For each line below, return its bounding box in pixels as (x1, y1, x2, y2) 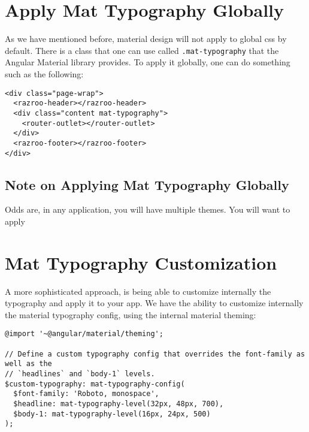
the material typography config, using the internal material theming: (5, 308, 256, 321)
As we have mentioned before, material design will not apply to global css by (5, 32, 287, 45)
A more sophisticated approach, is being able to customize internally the (5, 285, 271, 297)
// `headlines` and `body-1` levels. (5, 370, 155, 379)
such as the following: (5, 67, 84, 80)
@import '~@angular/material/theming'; (5, 330, 163, 339)
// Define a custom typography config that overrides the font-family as (5, 349, 305, 358)
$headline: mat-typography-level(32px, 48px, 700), (13, 400, 224, 409)
